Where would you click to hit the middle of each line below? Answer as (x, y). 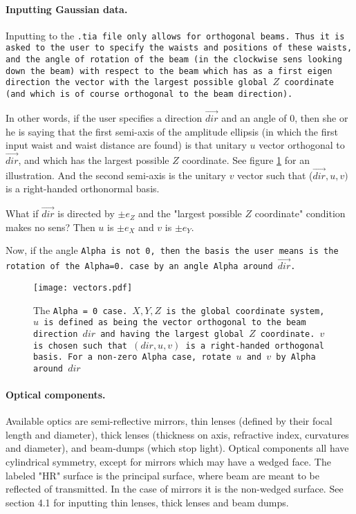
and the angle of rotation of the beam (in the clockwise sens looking (174, 60)
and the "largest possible (190, 213)
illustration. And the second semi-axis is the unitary (116, 175)
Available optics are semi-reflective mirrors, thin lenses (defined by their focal (169, 421)
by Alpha (296, 357)
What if (22, 213)
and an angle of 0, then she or (285, 117)
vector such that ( (275, 175)
